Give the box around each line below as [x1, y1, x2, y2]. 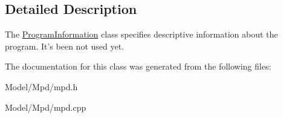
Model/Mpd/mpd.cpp [5, 100, 86, 113]
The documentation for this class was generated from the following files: [5, 60, 272, 73]
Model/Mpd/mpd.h [5, 80, 78, 93]
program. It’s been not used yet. [5, 39, 125, 52]
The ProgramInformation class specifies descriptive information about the [5, 28, 278, 41]
